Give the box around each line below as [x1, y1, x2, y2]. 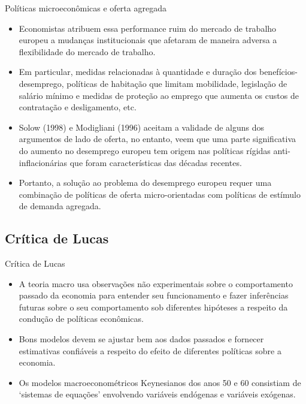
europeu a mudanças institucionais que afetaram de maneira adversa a [19, 34, 277, 46]
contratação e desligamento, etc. [19, 101, 137, 113]
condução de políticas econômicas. [19, 312, 144, 325]
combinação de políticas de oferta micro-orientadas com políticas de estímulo [19, 188, 301, 200]
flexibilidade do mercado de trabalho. [19, 45, 156, 58]
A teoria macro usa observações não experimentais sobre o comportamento [19, 277, 293, 290]
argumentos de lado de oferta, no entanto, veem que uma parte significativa [19, 132, 296, 145]
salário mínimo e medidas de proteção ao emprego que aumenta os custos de [19, 89, 299, 101]
